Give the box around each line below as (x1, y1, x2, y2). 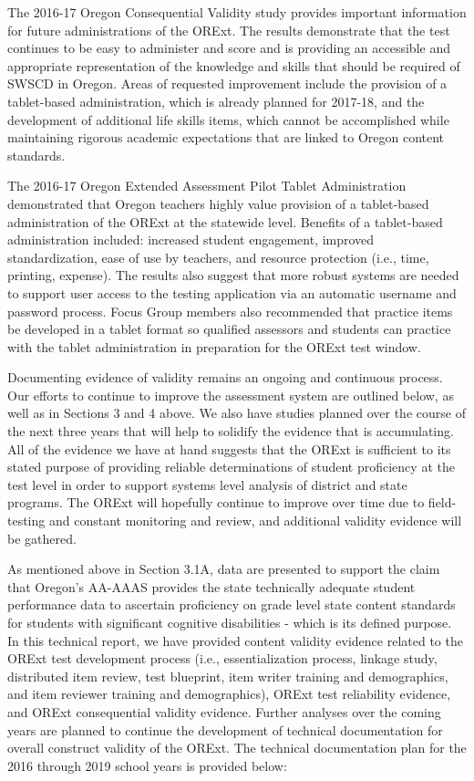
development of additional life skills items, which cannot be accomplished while (7, 109, 449, 129)
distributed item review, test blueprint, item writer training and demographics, (7, 666, 448, 685)
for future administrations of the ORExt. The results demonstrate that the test (7, 20, 450, 39)
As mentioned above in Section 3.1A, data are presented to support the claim (7, 559, 440, 578)
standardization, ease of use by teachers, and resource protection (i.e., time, (7, 247, 429, 266)
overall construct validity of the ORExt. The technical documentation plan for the (7, 738, 467, 757)
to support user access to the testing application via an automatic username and (7, 283, 457, 302)
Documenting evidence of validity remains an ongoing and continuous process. (7, 368, 443, 387)
